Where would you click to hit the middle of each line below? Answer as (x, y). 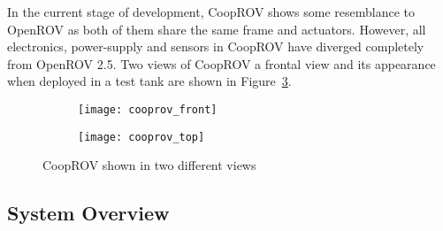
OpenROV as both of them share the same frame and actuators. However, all (217, 29)
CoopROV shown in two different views (149, 165)
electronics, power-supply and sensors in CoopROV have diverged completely (216, 46)
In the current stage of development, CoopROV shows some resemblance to (211, 12)
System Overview (88, 213)
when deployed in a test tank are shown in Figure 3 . (149, 81)
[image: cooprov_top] (141, 137)
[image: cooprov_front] (148, 109)
